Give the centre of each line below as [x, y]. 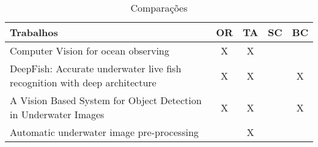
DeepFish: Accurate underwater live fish [96, 68]
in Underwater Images [57, 114]
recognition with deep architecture [83, 82]
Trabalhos [34, 32]
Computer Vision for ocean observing [90, 51]
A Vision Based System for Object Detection [106, 100]
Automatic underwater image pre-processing [104, 132]
